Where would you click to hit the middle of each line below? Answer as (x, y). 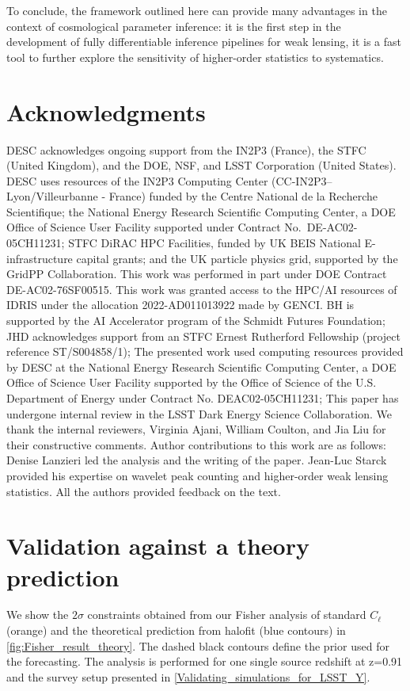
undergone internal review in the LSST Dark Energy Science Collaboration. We (199, 413)
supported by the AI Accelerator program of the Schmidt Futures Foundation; (196, 321)
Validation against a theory (158, 546)
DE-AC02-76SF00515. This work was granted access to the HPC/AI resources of (202, 289)
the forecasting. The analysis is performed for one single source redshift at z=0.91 (205, 661)
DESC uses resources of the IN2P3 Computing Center (137, 180)
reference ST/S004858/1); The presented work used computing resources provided (205, 351)
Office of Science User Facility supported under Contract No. (154, 227)
